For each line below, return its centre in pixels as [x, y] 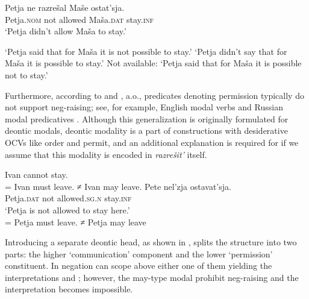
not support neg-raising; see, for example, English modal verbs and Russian [144, 107]
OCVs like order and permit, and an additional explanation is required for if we [152, 142]
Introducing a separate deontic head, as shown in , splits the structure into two [151, 242]
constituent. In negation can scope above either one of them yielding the [139, 266]
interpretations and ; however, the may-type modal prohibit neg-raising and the [152, 277]
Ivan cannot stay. [36, 175]
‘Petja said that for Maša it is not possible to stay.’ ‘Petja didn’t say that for [146, 51]
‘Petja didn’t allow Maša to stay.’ [66, 31]
